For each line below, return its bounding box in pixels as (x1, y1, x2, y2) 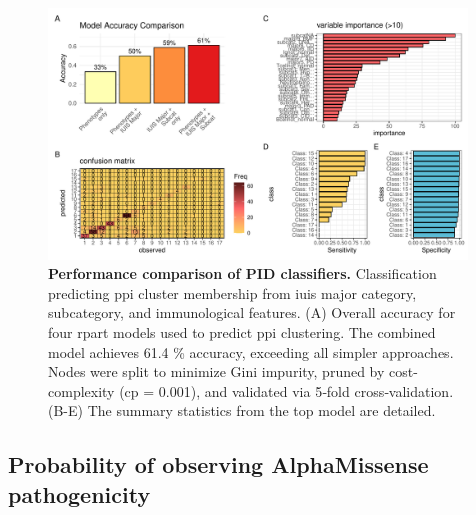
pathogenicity (8, 478, 151, 509)
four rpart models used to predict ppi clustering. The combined (48, 322, 436, 343)
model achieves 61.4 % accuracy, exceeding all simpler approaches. (48, 341, 454, 362)
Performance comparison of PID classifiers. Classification (48, 263, 437, 284)
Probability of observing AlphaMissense (8, 449, 429, 480)
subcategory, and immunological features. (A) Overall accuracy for (48, 302, 456, 323)
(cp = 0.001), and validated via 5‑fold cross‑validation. (119, 380, 454, 401)
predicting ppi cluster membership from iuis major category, (48, 282, 417, 303)
